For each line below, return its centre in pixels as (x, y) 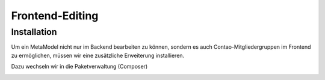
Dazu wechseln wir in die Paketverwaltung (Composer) (79, 67)
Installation (34, 32)
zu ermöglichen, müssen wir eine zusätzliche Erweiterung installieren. (98, 55)
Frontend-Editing (55, 16)
